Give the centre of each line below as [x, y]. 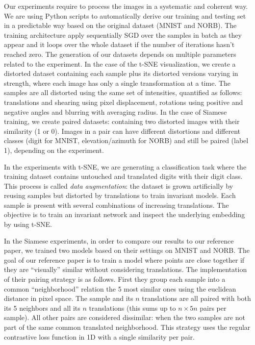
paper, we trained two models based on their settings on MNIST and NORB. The [127, 250]
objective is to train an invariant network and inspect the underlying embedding [125, 214]
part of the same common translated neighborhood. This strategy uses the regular [127, 327]
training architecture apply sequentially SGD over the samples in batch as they [123, 35]
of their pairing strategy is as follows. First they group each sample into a [115, 279]
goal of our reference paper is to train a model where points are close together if [124, 259]
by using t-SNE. [28, 224]
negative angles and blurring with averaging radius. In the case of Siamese [115, 111]
